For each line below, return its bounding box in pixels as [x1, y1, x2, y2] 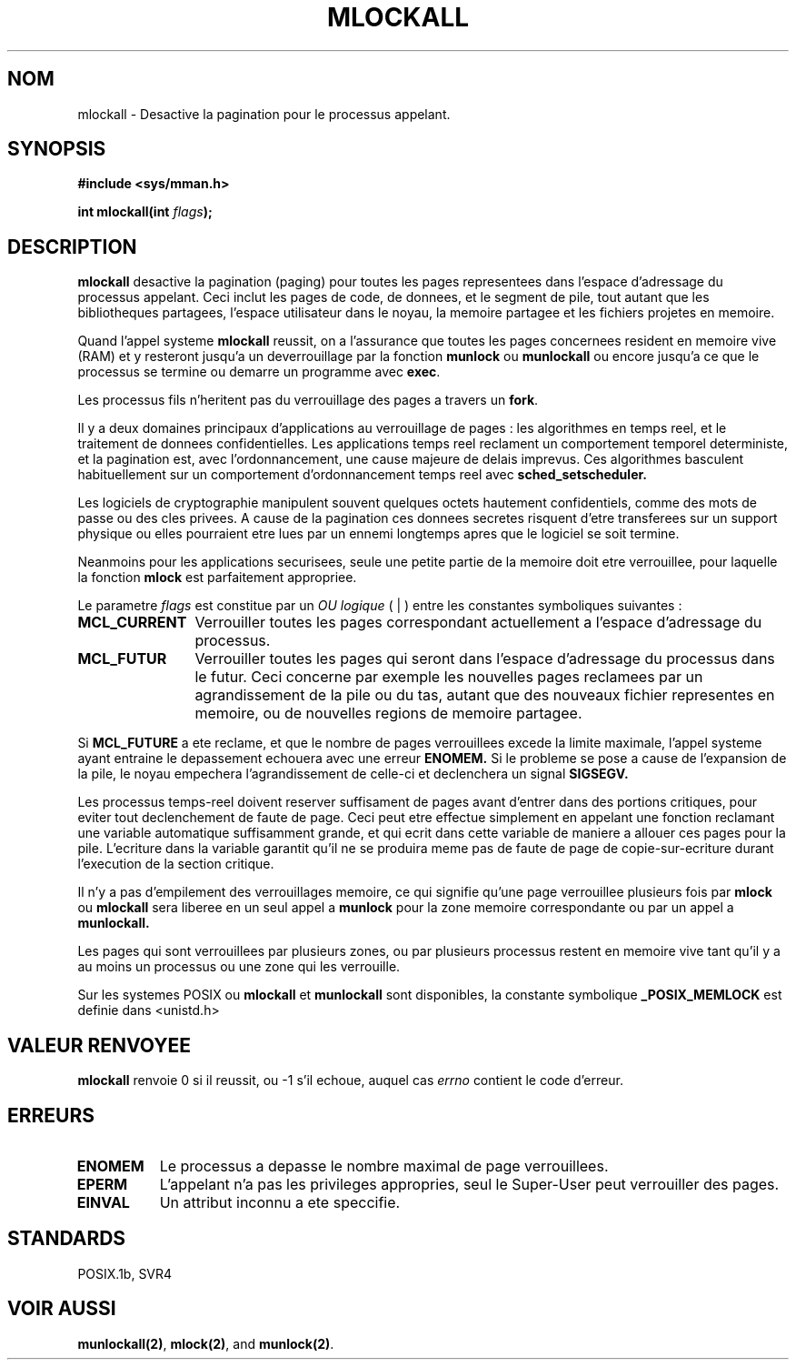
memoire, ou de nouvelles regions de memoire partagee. [194, 704, 582, 723]
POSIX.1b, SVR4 [77, 1265, 173, 1282]
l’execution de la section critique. [77, 856, 274, 872]
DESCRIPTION [7, 235, 137, 258]
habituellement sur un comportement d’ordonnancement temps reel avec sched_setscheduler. [77, 467, 647, 483]
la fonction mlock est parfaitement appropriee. [77, 569, 357, 586]
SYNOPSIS [7, 137, 106, 161]
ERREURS [7, 1103, 95, 1127]
